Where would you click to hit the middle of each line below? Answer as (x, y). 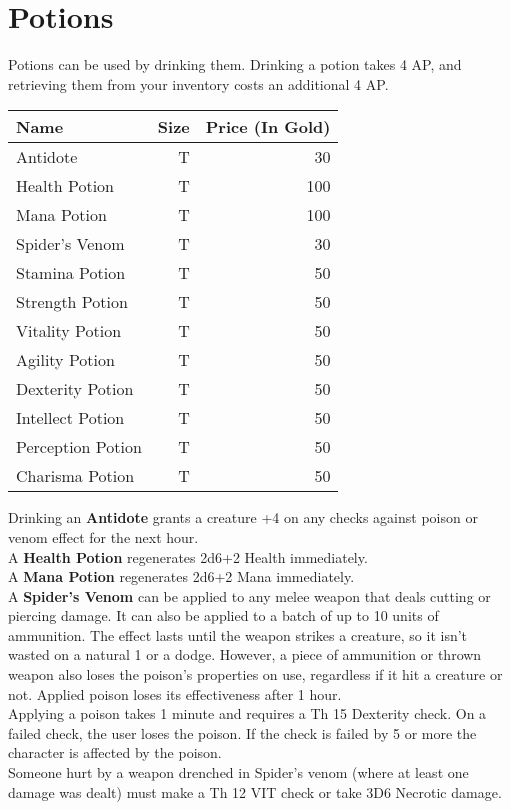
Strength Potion (72, 302)
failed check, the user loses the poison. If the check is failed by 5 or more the (242, 732)
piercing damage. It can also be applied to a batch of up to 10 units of (223, 615)
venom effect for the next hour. (103, 536)
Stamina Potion (71, 273)
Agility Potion (65, 360)
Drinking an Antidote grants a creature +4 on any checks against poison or (243, 517)
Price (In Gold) (268, 127)
